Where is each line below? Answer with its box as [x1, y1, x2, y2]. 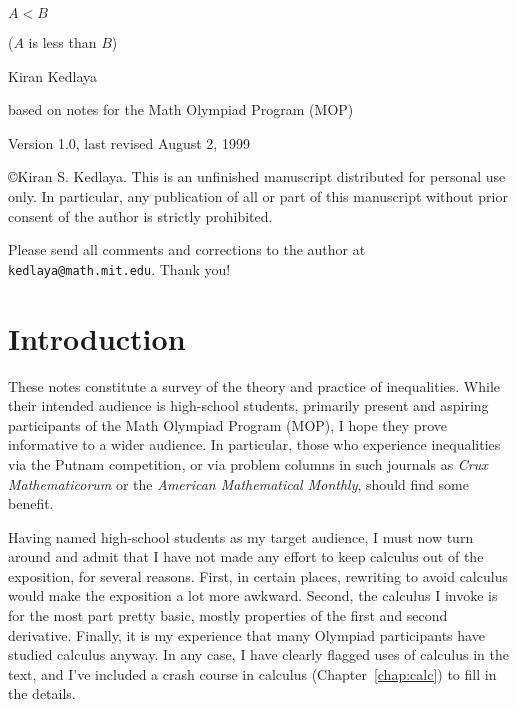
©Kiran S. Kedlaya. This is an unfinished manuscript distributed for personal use [8, 166, 506, 187]
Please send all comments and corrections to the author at [8, 239, 366, 260]
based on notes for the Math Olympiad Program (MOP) [8, 99, 354, 120]
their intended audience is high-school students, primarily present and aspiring [8, 395, 489, 416]
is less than [28, 32, 97, 52]
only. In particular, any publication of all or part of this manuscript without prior [8, 185, 508, 206]
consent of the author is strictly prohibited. [8, 205, 273, 226]
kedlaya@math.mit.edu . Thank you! [8, 258, 231, 279]
